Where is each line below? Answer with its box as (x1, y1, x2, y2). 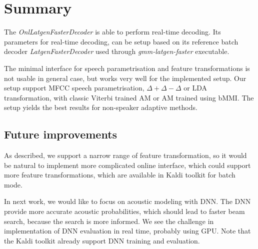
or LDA (183, 82, 207, 93)
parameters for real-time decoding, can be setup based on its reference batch (4, 36, 238, 46)
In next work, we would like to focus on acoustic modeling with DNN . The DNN (4, 196, 251, 206)
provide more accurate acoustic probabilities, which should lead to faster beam (4, 206, 245, 216)
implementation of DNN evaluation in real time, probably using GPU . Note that (4, 225, 251, 236)
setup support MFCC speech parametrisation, (4, 82, 144, 93)
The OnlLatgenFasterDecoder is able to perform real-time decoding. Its (4, 26, 221, 37)
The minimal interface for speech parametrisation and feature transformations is (4, 62, 250, 73)
